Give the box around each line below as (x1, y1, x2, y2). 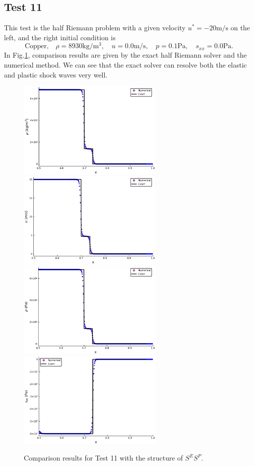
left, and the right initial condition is (4, 32, 116, 42)
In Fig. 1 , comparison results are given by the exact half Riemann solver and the (4, 50, 247, 60)
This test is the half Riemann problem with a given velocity (4, 22, 186, 33)
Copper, (24, 43, 49, 50)
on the (230, 22, 250, 33)
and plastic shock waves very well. (4, 69, 108, 79)
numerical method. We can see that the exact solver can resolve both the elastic (4, 60, 247, 70)
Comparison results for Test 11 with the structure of (24, 453, 183, 463)
